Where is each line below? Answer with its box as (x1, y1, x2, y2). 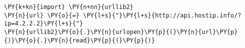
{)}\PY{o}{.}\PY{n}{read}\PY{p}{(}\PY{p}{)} (4, 36, 155, 44)
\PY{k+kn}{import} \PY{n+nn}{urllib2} (4, 3, 134, 10)
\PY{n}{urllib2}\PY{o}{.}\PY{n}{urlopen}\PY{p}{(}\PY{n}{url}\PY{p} (4, 28, 238, 35)
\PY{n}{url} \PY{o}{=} (4, 11, 80, 19)
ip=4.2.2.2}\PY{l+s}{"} (4, 20, 83, 27)
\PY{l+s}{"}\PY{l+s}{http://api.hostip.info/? (83, 11, 241, 19)
